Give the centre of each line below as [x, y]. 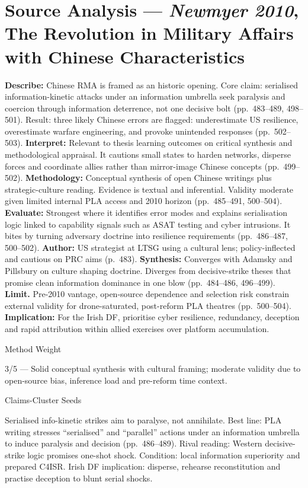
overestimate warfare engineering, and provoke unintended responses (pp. [137, 131]
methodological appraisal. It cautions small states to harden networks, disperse [148, 154]
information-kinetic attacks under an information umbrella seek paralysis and [145, 96]
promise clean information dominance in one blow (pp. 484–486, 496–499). [140, 282]
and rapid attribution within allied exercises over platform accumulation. [137, 328]
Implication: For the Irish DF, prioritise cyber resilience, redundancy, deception [152, 317]
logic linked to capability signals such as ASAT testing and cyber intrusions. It [148, 224]
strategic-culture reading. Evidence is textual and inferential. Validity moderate [149, 189]
